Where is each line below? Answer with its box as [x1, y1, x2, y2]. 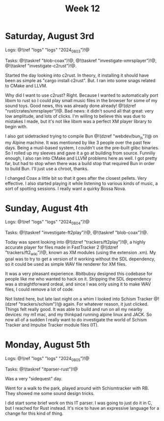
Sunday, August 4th [5, 202, 88, 214]
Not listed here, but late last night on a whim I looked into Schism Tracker [5, 296, 153, 302]
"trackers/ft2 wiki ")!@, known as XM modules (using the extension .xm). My [5, 250, 156, 257]
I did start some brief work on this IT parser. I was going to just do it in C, [5, 400, 152, 406]
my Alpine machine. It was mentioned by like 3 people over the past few [5, 140, 151, 145]
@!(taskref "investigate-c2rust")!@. [5, 62, 77, 69]
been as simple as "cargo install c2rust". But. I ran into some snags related [5, 77, 156, 84]
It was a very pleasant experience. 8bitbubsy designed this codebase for [5, 271, 153, 277]
